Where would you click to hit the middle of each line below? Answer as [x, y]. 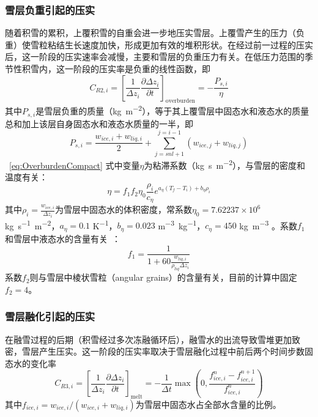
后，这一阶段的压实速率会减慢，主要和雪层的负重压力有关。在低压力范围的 [155, 57]
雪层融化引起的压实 [50, 316]
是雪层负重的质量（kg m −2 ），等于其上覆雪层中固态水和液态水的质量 [172, 110]
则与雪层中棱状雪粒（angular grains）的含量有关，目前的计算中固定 [163, 277]
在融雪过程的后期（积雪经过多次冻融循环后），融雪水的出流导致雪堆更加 [148, 339]
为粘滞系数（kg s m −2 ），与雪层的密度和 [225, 164]
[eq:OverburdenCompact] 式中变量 [75, 165]
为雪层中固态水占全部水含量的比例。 [208, 404]
